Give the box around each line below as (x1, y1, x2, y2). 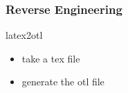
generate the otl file (21, 74, 104, 89)
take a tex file (21, 51, 80, 65)
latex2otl (6, 28, 43, 42)
